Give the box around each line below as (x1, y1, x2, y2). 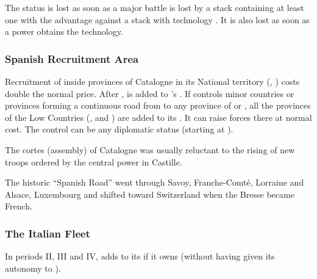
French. (5, 200, 32, 212)
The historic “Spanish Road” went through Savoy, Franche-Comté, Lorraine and (5, 176, 304, 189)
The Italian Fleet (5, 225, 90, 241)
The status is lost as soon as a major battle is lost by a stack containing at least (5, 1, 304, 13)
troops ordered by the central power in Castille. (5, 155, 182, 168)
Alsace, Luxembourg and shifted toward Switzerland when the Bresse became (5, 187, 294, 200)
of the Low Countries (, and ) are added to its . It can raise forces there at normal (5, 111, 312, 123)
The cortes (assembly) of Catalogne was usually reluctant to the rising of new (5, 143, 295, 156)
